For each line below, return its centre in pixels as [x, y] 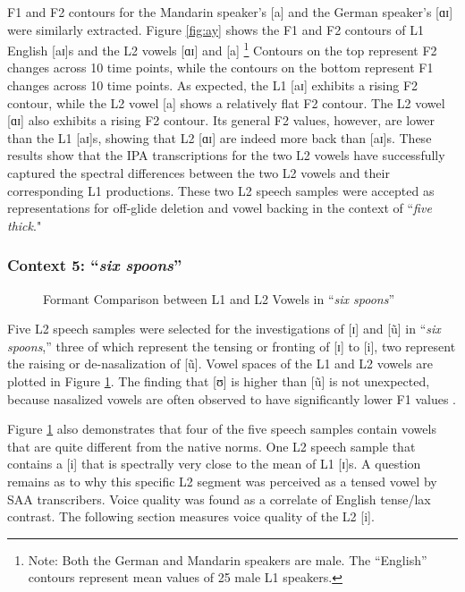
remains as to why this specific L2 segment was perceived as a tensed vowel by [222, 481]
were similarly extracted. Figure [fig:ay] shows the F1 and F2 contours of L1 [216, 29]
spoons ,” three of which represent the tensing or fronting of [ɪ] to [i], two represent [232, 346]
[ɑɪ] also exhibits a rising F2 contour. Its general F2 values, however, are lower [221, 120]
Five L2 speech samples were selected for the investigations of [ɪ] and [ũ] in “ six [224, 329]
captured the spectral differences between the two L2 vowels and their [199, 173]
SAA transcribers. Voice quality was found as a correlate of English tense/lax [219, 499]
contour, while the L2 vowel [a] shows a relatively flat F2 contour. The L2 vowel [226, 102]
